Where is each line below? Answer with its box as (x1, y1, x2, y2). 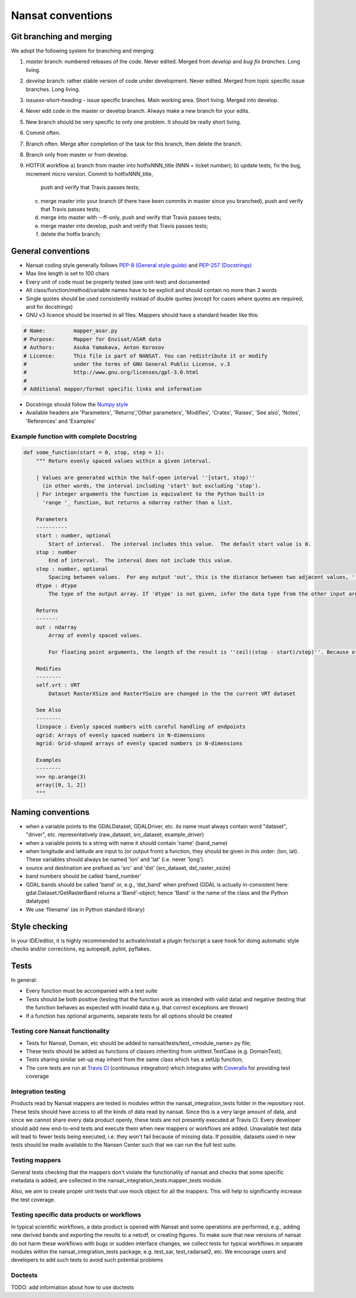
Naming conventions (11, 807, 90, 817)
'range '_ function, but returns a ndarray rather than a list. (42, 499, 234, 506)
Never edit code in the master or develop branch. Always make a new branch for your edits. (26, 107, 250, 115)
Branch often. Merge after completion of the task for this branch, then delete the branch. (26, 140, 243, 147)
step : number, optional (36, 565, 109, 572)
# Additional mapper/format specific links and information (23, 386, 202, 392)
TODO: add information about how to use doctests (11, 1283, 134, 1291)
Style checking (11, 921, 68, 932)
